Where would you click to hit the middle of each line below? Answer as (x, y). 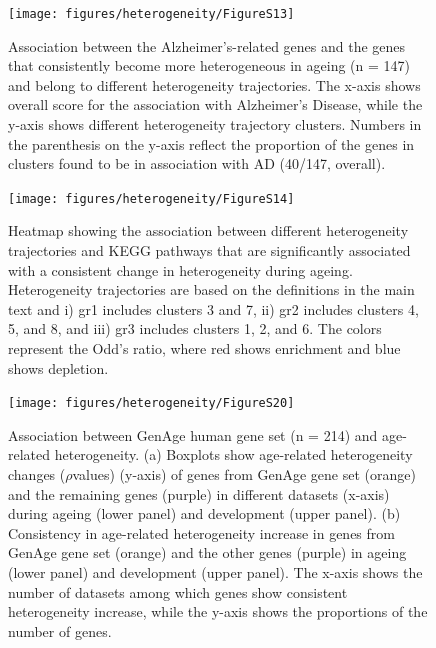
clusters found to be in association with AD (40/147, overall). (197, 163)
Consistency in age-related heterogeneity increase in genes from (201, 532)
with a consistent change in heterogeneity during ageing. (180, 269)
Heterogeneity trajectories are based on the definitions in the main (211, 289)
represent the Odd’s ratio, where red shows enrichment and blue (204, 348)
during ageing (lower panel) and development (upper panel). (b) (204, 513)
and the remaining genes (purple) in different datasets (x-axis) (199, 493)
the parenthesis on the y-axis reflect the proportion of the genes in (211, 143)
